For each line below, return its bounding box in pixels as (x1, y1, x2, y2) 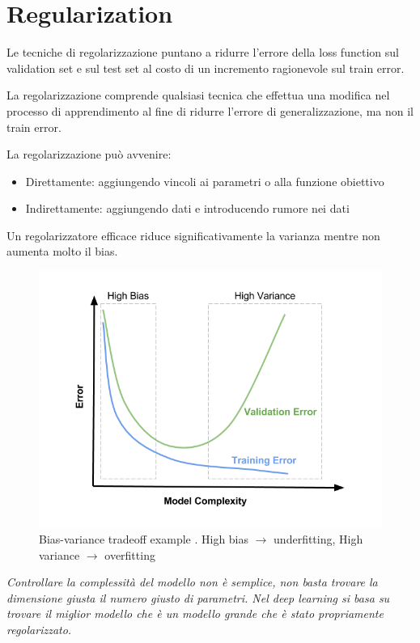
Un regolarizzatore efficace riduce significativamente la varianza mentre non (6, 226, 380, 243)
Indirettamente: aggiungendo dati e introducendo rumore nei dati (25, 200, 350, 217)
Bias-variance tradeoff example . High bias (39, 531, 249, 547)
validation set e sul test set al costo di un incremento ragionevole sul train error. (6, 59, 405, 76)
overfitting (104, 546, 155, 563)
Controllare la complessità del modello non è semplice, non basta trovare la (6, 573, 378, 590)
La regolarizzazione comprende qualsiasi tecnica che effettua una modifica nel (6, 87, 390, 104)
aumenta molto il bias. (6, 243, 118, 260)
